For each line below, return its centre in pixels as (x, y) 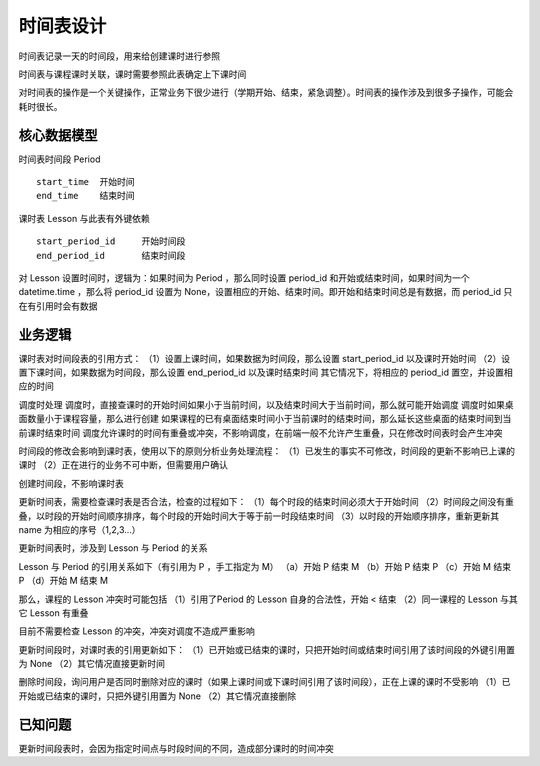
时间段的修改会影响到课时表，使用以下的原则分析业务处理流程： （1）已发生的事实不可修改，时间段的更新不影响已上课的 (266, 451)
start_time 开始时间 (85, 182)
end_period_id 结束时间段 (111, 255)
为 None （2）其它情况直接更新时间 (91, 664)
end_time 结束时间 (85, 196)
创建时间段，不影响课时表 (71, 483)
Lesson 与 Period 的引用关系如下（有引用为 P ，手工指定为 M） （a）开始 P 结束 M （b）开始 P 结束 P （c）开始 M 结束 (265, 566)
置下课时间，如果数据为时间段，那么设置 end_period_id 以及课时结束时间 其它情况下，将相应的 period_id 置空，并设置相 (266, 372)
